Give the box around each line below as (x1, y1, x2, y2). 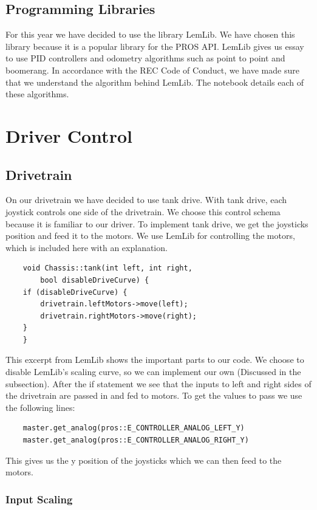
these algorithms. (5, 88, 69, 100)
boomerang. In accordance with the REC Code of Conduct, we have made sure (5, 63, 299, 76)
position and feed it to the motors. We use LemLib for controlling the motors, (5, 229, 295, 242)
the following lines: (5, 401, 75, 413)
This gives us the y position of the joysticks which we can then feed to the (5, 453, 282, 466)
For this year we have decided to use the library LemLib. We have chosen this (5, 28, 295, 41)
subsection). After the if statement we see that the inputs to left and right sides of (5, 377, 312, 390)
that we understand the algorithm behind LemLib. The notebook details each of (5, 75, 304, 88)
